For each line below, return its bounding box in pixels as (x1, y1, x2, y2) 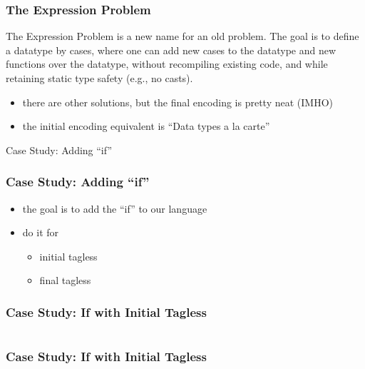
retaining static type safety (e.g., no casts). (6, 71, 193, 85)
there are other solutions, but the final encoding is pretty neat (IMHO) (22, 94, 333, 109)
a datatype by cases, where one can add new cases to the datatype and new (6, 42, 336, 57)
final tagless (39, 273, 91, 288)
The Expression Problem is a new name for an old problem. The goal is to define (6, 29, 359, 44)
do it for (22, 225, 59, 240)
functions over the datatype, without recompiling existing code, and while (6, 56, 328, 71)
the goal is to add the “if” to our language (22, 201, 207, 216)
